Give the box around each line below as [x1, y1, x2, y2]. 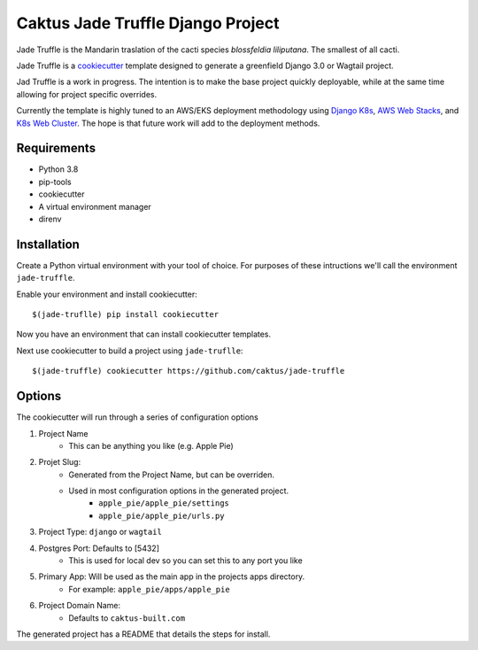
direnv [38, 213, 62, 224]
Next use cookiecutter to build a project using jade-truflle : [16, 345, 243, 356]
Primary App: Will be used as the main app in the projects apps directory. [38, 571, 305, 582]
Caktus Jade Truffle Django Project [16, 13, 280, 33]
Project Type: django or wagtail [38, 527, 163, 538]
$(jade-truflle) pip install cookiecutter [32, 310, 220, 320]
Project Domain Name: [38, 600, 121, 611]
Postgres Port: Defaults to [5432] [38, 543, 159, 553]
